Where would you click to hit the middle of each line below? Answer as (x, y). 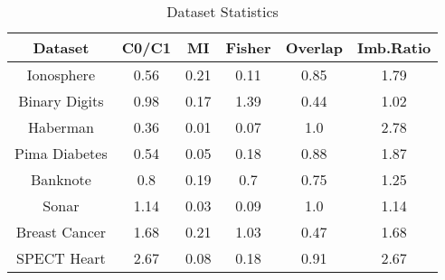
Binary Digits (61, 101)
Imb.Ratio (394, 47)
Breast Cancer (61, 232)
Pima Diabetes (61, 153)
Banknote (61, 179)
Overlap (314, 47)
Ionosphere (61, 75)
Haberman (61, 127)
